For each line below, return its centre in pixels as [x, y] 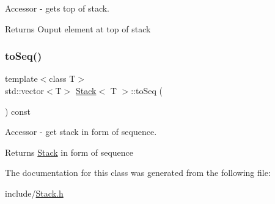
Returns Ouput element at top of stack [78, 28]
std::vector [24, 90]
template [21, 78]
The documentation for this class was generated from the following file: [138, 173]
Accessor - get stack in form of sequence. [81, 132]
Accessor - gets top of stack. [57, 8]
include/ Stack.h [34, 193]
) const [18, 111]
